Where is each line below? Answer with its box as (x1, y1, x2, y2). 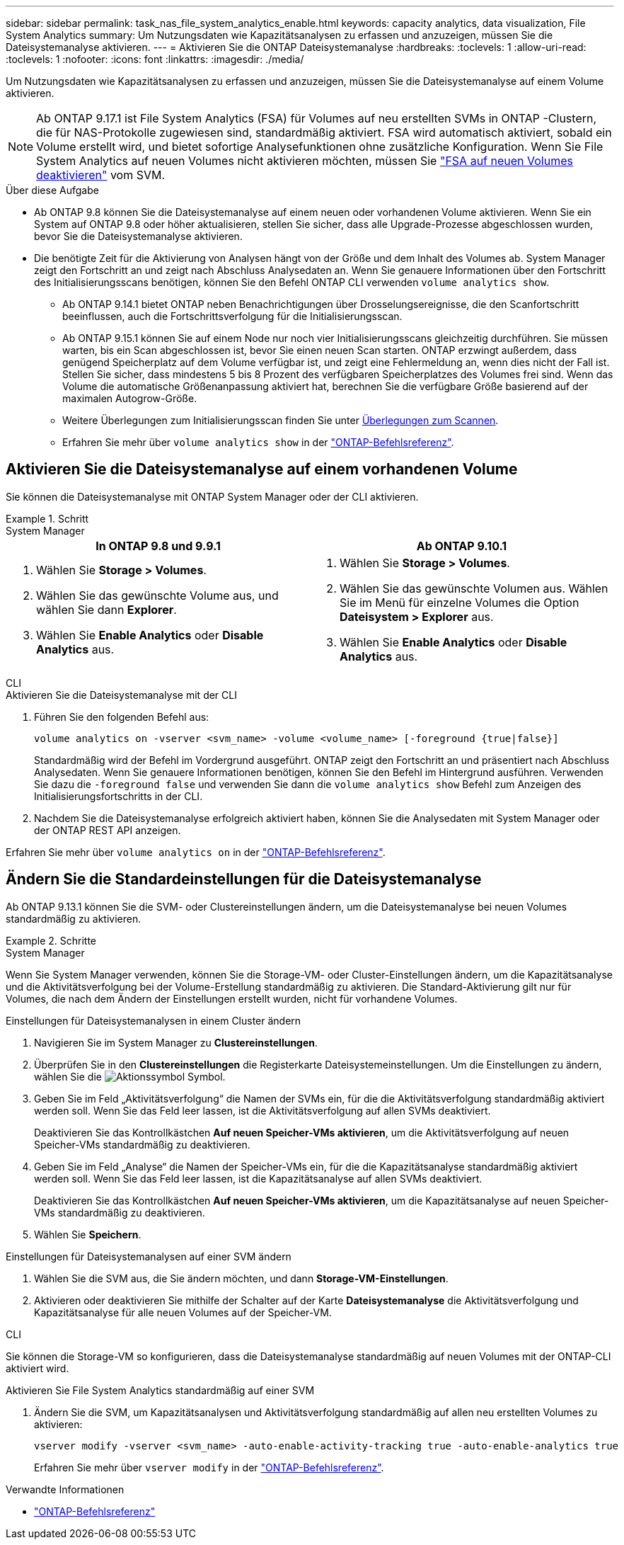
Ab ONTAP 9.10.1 (416, 538, 507, 553)
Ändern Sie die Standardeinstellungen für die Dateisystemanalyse (6, 870, 482, 889)
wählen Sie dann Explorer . (36, 602, 177, 617)
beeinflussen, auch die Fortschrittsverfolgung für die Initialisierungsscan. (62, 310, 403, 322)
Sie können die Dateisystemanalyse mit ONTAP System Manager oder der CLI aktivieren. (6, 490, 419, 503)
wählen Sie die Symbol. (34, 1070, 226, 1083)
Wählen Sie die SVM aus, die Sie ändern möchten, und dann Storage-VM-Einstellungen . (34, 1272, 449, 1284)
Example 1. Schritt (6, 512, 89, 525)
